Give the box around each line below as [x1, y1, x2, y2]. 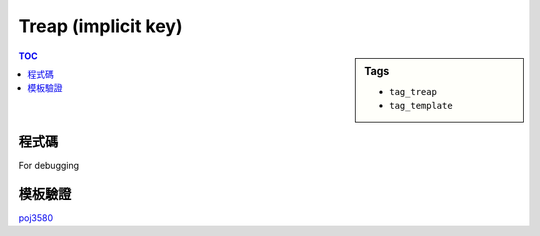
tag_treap [389, 86, 437, 97]
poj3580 [18, 211, 54, 224]
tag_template [389, 100, 454, 112]
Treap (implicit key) [18, 15, 183, 37]
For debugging [18, 159, 80, 171]
